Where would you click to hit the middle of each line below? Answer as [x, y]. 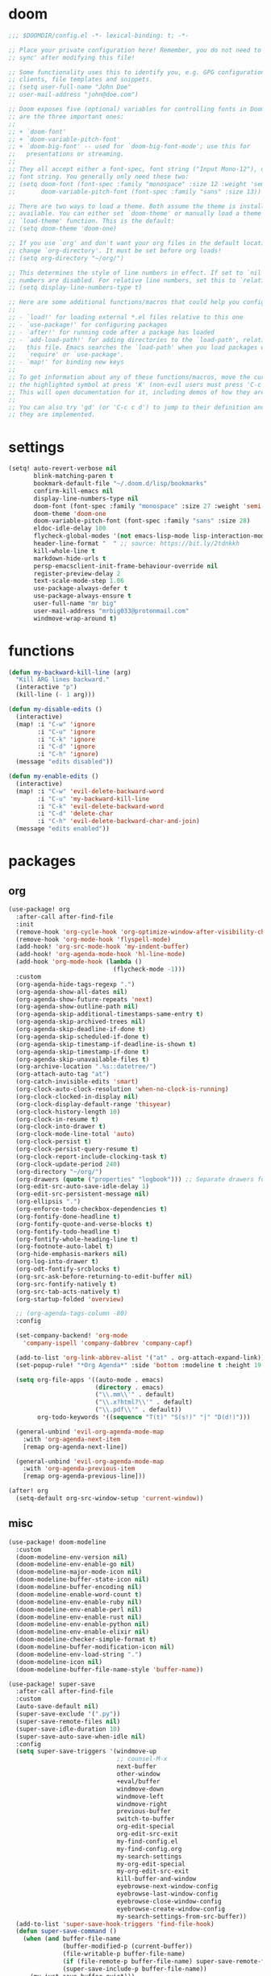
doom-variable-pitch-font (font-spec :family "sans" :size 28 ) [142, 521]
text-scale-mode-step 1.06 [79, 581]
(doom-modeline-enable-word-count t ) [79, 1594]
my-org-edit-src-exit [153, 1871]
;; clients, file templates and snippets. [81, 80]
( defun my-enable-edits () [54, 776]
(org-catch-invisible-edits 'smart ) [77, 1082]
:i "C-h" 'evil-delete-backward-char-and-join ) [119, 822]
